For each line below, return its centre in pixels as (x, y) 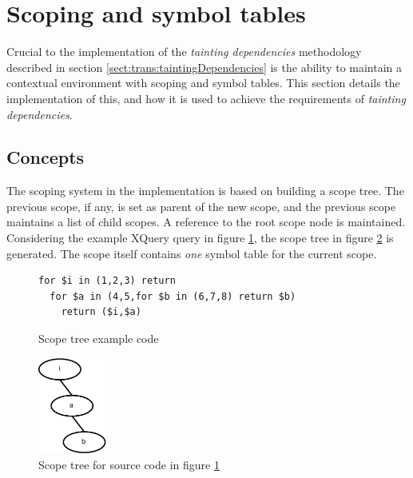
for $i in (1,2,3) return (107, 281)
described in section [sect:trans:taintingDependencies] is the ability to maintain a (205, 67)
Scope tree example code (99, 339)
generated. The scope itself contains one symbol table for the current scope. (192, 253)
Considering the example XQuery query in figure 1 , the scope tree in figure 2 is (200, 238)
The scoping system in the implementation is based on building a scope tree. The (205, 191)
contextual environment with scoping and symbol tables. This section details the (203, 83)
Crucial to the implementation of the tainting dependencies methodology (184, 52)
